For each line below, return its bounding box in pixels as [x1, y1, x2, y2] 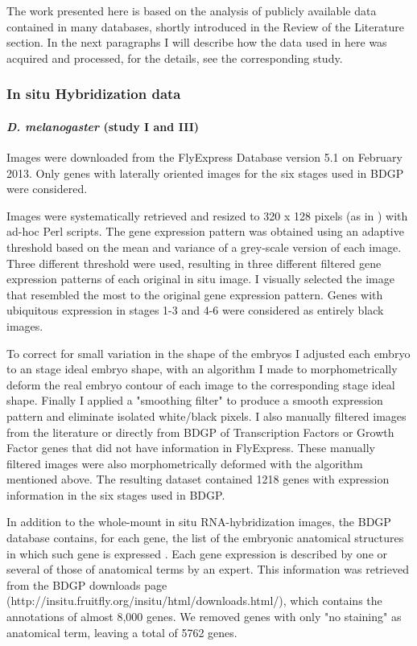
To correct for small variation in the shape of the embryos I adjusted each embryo [6, 344, 411, 361]
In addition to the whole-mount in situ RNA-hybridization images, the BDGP [6, 513, 391, 530]
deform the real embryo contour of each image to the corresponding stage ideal [6, 376, 395, 393]
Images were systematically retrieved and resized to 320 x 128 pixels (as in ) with [6, 207, 408, 224]
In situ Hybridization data [6, 84, 181, 104]
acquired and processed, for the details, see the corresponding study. [6, 49, 343, 66]
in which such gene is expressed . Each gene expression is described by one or [6, 545, 388, 562]
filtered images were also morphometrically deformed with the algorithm [6, 455, 363, 471]
